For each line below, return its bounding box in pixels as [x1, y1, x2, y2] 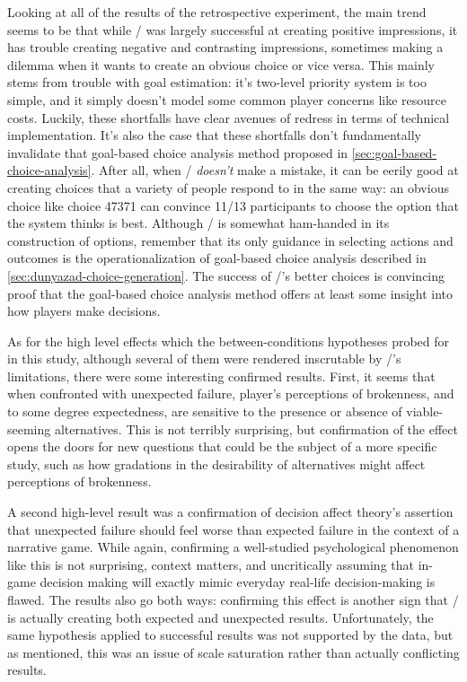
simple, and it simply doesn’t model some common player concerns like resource [7, 90, 447, 109]
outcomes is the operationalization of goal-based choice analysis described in [7, 249, 427, 267]
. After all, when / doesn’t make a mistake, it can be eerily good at [91, 161, 459, 179]
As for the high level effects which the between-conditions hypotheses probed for [7, 331, 450, 350]
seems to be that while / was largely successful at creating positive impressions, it [7, 20, 458, 39]
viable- [406, 402, 444, 421]
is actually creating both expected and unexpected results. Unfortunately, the [7, 608, 434, 626]
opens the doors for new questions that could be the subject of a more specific [7, 437, 437, 456]
